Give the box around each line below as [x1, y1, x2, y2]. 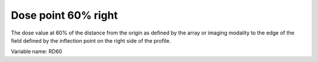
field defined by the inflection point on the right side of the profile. [11, 37, 171, 44]
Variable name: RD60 [11, 48, 62, 55]
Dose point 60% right [11, 9, 118, 22]
